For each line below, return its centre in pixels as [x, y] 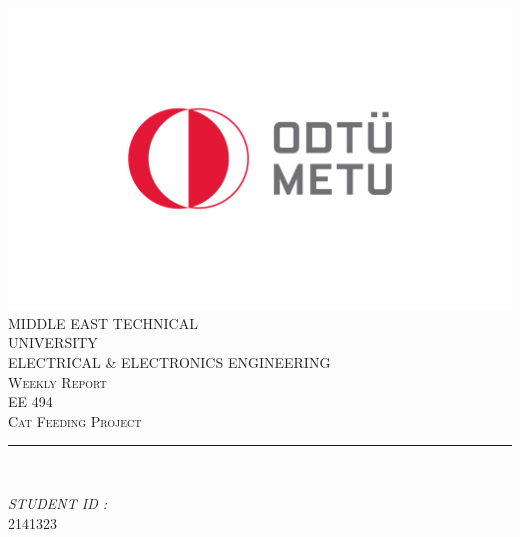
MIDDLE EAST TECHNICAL [103, 322]
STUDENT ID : [58, 502]
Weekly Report [57, 381]
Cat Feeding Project [75, 420]
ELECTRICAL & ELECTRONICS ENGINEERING [169, 362]
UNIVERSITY [53, 342]
